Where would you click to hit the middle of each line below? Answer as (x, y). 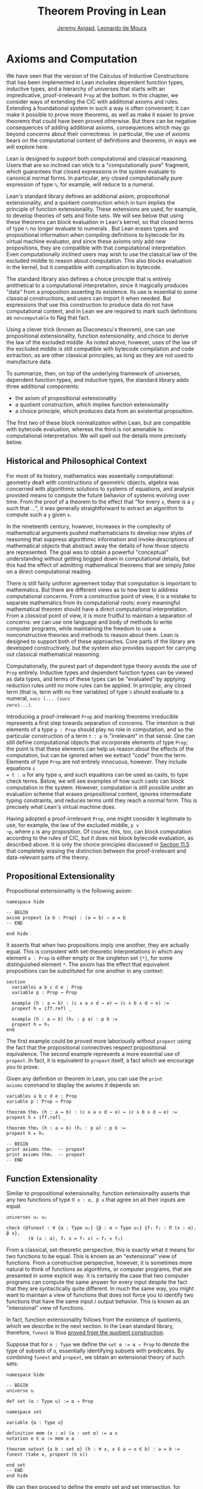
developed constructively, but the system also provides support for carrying (101, 647)
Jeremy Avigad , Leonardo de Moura (102, 28)
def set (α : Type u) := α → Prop (50, 1402)
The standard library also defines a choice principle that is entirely (89, 279)
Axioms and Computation (72, 59)
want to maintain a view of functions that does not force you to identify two (100, 1295)
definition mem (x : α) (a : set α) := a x (62, 1433)
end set (16, 1465)
